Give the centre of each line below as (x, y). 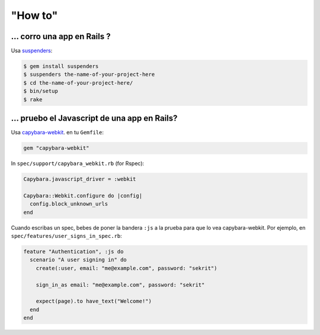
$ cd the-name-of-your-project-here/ (78, 83)
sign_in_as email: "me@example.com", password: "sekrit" (120, 285)
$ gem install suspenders (61, 66)
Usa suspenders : (32, 51)
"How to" (34, 15)
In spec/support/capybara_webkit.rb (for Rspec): (78, 163)
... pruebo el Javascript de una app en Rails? (94, 118)
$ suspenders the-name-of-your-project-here (89, 75)
